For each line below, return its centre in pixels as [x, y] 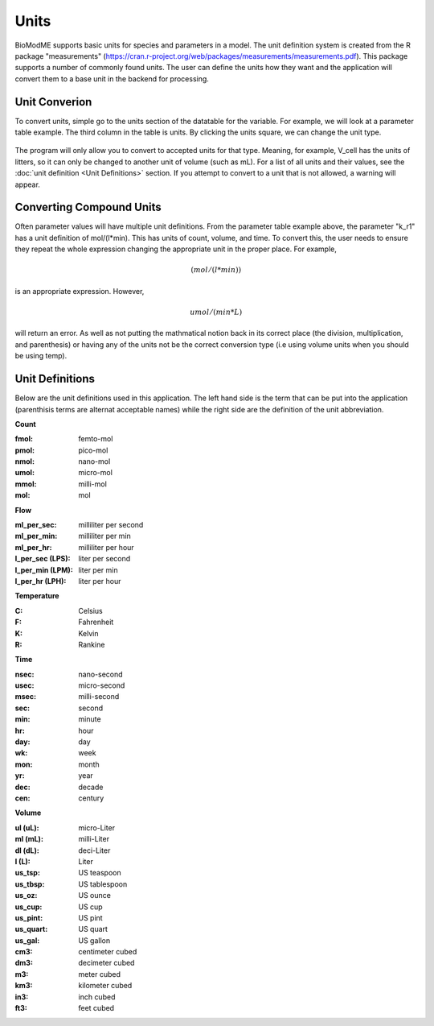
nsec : [25, 674]
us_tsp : [27, 873]
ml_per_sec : [36, 525]
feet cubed [96, 1008]
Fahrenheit [96, 622]
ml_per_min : [36, 536]
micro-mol [95, 473]
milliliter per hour [106, 547]
